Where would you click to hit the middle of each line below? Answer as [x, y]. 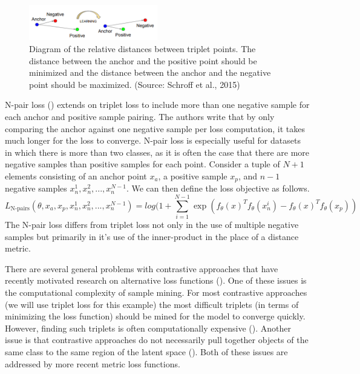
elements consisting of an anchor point [76, 175]
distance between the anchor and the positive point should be [143, 60]
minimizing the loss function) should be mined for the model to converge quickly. [155, 316]
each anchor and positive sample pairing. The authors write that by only [140, 116]
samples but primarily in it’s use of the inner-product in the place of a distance [152, 236]
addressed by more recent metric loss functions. [93, 363]
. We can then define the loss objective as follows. [218, 188]
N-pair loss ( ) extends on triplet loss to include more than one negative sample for [157, 105]
